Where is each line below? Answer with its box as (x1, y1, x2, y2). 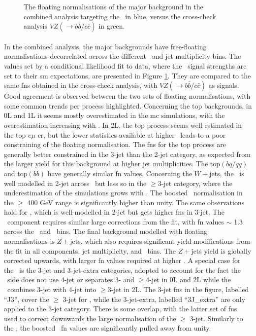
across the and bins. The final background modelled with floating (4, 226, 207, 236)
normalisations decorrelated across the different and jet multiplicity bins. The (4, 51, 241, 61)
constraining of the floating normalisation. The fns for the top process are (4, 139, 226, 149)
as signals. (208, 80, 239, 90)
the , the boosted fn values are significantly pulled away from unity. (4, 323, 211, 333)
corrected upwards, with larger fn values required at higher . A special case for (4, 255, 241, 265)
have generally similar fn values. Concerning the (47, 168, 192, 178)
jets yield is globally (191, 245, 252, 256)
